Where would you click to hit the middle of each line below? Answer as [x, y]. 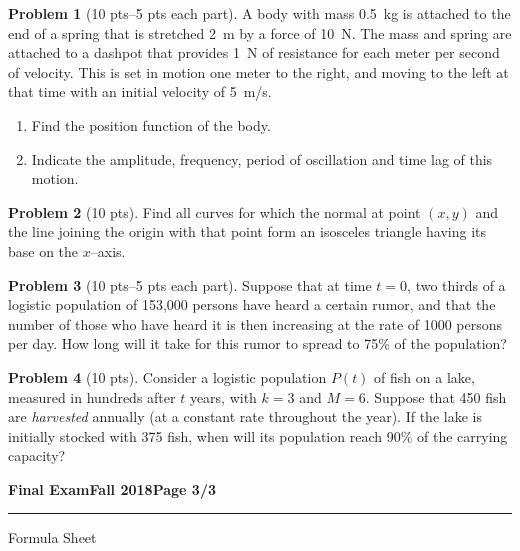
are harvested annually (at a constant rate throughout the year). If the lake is [245, 416]
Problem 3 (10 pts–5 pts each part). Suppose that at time [190, 284]
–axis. [108, 250]
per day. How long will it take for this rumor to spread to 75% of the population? [257, 343]
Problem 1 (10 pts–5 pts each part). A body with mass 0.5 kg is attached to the [259, 13]
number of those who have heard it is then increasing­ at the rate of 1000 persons [255, 323]
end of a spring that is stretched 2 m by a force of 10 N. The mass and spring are [260, 32]
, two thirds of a [456, 284]
